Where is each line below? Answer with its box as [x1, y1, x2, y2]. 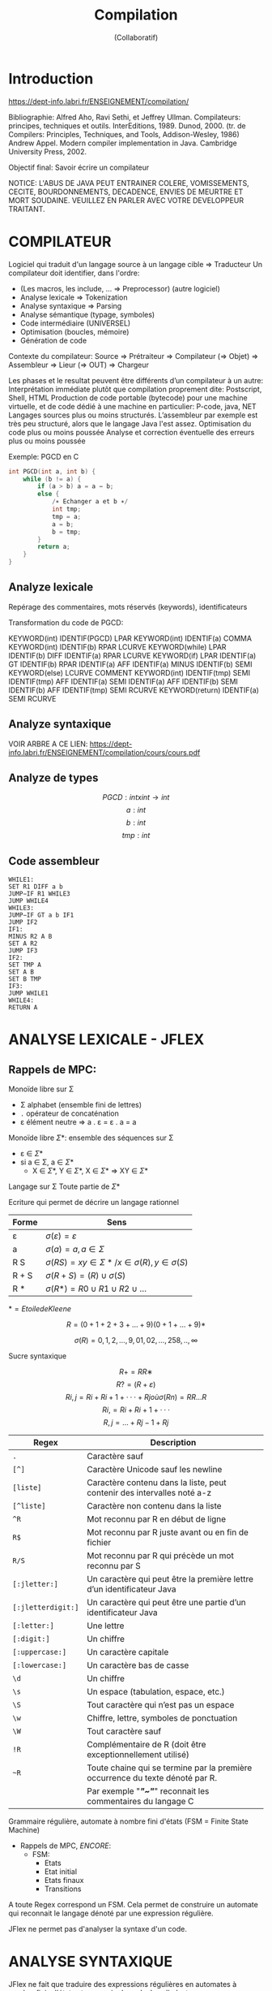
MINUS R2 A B [8, 932, 53, 941]
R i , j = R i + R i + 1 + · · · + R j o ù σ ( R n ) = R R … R [65, 1393, 207, 1402]
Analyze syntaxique [8, 717, 112, 732]
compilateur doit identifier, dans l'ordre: [8, 268, 140, 278]
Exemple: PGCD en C [8, 451, 79, 461]
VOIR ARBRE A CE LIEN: [8, 739, 88, 749]
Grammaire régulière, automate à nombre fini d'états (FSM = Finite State [8, 1816, 249, 1826]
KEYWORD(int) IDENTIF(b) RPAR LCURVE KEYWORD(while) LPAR [8, 641, 227, 651]
